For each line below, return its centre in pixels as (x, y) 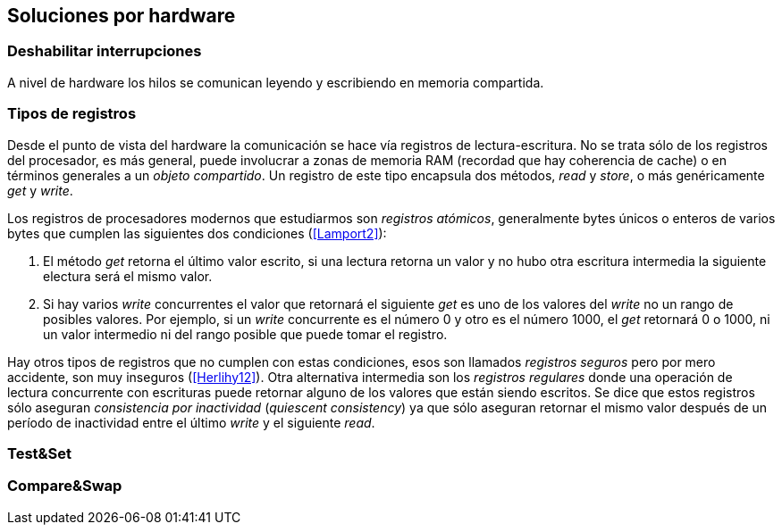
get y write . (40, 190)
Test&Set (39, 453)
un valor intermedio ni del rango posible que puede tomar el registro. (245, 334)
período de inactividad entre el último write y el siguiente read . (191, 422)
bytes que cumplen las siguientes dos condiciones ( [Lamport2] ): (197, 233)
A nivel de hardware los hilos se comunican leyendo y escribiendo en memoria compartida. (276, 82)
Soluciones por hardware (122, 16)
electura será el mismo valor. (128, 276)
